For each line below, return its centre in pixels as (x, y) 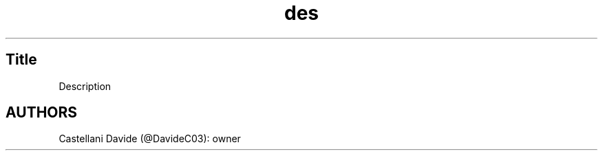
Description (85, 86)
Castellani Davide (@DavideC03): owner (150, 139)
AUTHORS (42, 113)
